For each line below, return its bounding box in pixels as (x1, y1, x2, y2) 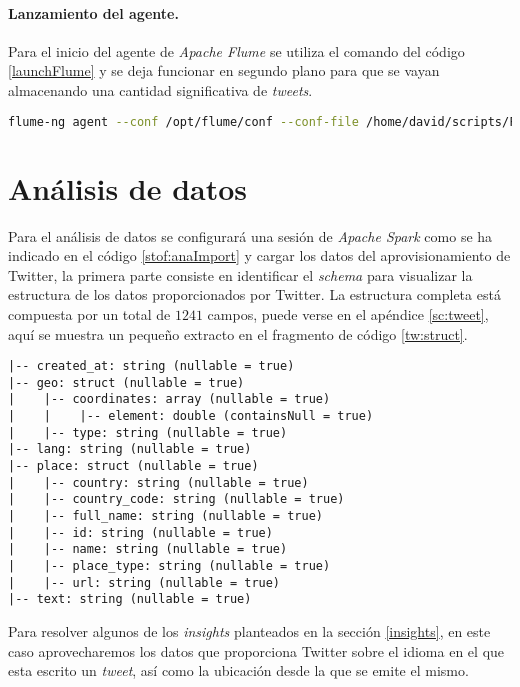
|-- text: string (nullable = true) (8, 592, 252, 607)
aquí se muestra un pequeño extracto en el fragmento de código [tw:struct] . (8, 323, 468, 344)
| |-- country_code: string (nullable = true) (8, 492, 345, 507)
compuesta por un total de (8, 303, 171, 324)
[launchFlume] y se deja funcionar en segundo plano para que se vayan (8, 60, 440, 81)
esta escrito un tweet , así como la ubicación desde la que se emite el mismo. (8, 660, 469, 681)
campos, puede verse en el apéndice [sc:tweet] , (207, 303, 489, 324)
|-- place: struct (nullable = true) (8, 459, 259, 474)
